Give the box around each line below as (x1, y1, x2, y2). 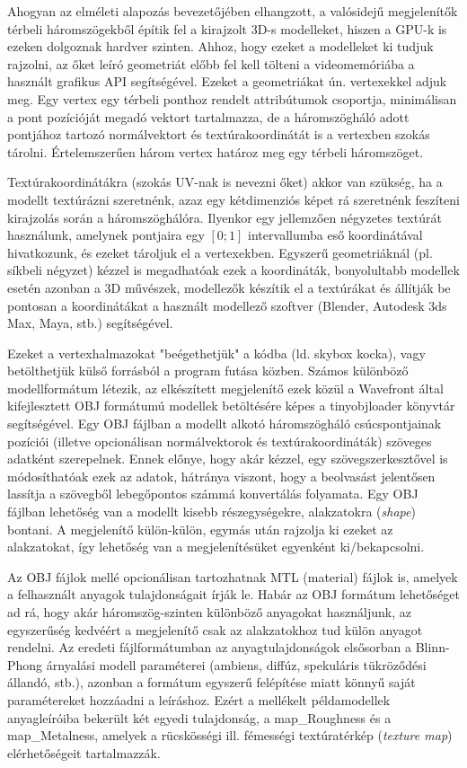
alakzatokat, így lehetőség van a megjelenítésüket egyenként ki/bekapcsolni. (7, 537, 425, 556)
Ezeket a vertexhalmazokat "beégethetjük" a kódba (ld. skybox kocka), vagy (7, 343, 426, 362)
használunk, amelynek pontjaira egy (7, 225, 205, 244)
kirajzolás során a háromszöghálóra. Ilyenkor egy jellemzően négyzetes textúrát (7, 207, 442, 226)
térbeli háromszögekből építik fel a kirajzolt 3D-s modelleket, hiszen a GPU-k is (7, 19, 447, 38)
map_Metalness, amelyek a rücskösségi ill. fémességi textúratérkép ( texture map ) (7, 726, 453, 745)
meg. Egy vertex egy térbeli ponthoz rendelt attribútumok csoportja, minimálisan (7, 89, 457, 108)
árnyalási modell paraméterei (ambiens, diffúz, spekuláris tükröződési (46, 655, 427, 674)
